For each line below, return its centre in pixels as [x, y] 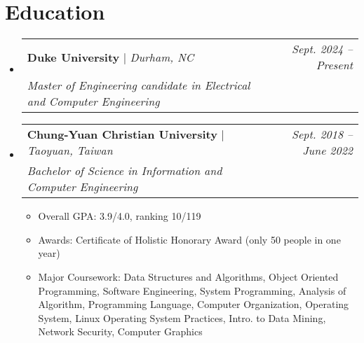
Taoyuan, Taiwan [70, 150]
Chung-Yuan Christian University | [126, 134]
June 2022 [328, 150]
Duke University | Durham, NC [110, 57]
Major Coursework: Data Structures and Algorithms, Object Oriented [188, 276]
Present [334, 65]
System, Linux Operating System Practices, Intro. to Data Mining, [182, 317]
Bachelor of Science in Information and [124, 171]
